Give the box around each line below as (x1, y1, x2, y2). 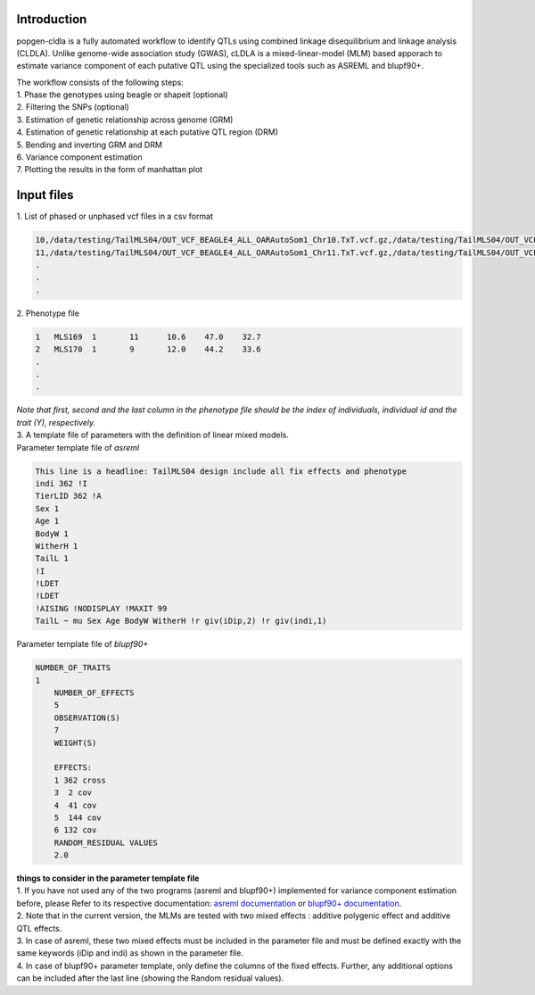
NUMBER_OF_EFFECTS (53, 687, 135, 698)
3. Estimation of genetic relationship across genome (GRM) (16, 114, 234, 125)
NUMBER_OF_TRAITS (35, 663, 111, 673)
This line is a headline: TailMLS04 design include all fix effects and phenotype (35, 466, 407, 477)
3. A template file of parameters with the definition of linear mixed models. (16, 429, 289, 441)
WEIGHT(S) (53, 737, 97, 748)
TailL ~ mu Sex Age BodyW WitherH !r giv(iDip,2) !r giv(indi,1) (35, 616, 327, 626)
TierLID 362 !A (35, 491, 102, 502)
